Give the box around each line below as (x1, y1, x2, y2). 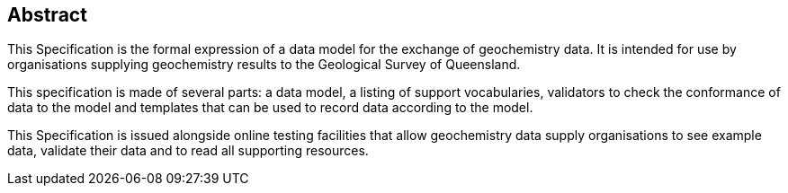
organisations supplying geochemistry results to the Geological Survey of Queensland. (7, 57, 521, 73)
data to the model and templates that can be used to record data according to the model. (7, 100, 533, 116)
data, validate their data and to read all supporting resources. (7, 143, 369, 159)
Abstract (7, 4, 87, 26)
